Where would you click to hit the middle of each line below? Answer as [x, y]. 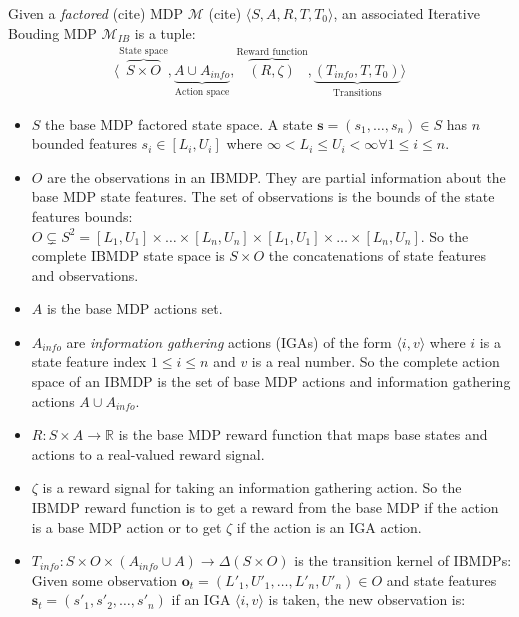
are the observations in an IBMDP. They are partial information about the [276, 176]
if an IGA [201, 599]
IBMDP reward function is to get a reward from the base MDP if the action [265, 507]
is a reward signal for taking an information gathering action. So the [252, 487]
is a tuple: [165, 32]
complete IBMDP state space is [128, 255]
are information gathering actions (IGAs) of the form [229, 341]
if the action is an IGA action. [329, 526]
